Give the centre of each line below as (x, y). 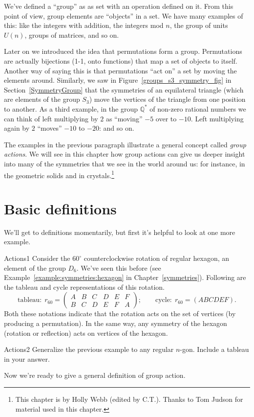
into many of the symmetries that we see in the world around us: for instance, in (125, 163)
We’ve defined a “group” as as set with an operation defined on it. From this (119, 6)
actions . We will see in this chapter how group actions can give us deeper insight (125, 154)
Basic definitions (60, 208)
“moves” (50, 128)
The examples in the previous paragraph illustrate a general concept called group (125, 144)
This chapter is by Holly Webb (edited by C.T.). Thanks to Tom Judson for (129, 399)
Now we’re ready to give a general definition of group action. (95, 375)
